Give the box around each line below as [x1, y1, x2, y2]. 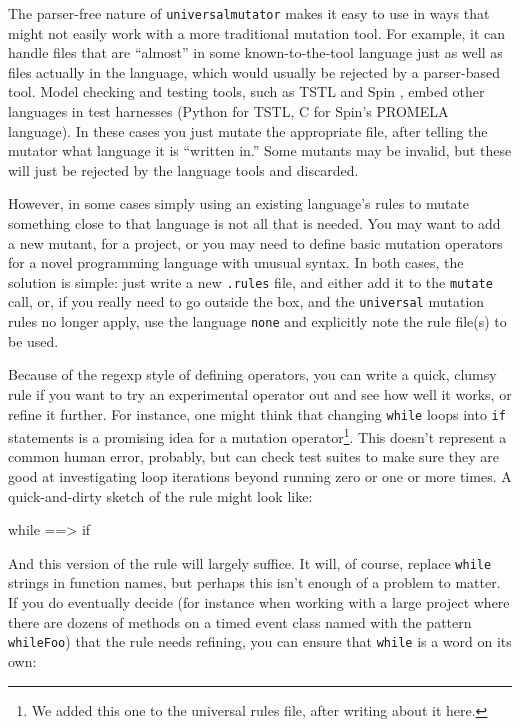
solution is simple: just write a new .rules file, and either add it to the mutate [8, 271, 493, 292]
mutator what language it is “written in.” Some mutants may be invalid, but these [8, 140, 512, 161]
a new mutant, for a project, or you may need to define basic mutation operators [8, 232, 503, 253]
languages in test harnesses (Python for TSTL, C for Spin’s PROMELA [8, 101, 449, 122]
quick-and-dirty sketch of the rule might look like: [8, 485, 313, 506]
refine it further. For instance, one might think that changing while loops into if [8, 403, 506, 424]
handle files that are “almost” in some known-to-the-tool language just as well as [8, 42, 503, 63]
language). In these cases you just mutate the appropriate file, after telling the [8, 120, 488, 141]
